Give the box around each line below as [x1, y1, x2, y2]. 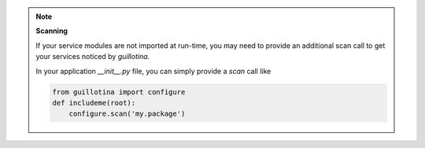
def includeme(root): [52, 98, 136, 107]
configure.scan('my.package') [68, 109, 186, 118]
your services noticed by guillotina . [35, 52, 150, 61]
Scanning [35, 26, 68, 35]
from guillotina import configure [52, 87, 186, 96]
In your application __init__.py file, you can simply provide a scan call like [35, 66, 272, 76]
